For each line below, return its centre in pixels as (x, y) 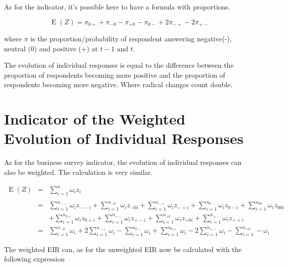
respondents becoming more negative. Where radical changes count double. (118, 84)
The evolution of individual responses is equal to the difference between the (119, 65)
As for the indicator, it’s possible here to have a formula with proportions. (117, 6)
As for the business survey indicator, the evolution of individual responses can (123, 162)
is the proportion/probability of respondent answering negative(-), (131, 39)
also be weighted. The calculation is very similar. (78, 172)
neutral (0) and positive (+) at (51, 48)
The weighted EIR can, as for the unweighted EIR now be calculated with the (123, 249)
